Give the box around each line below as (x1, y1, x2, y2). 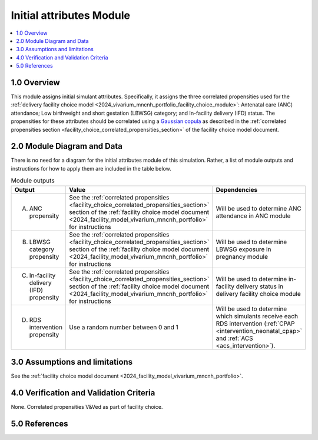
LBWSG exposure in (216, 245, 271, 253)
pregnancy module (216, 252, 268, 261)
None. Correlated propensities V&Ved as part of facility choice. (11, 404, 163, 411)
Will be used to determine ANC (216, 204, 302, 212)
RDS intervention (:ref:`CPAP (216, 319, 295, 328)
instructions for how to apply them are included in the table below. (11, 165, 172, 172)
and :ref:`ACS (216, 334, 253, 342)
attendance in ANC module (216, 212, 291, 220)
